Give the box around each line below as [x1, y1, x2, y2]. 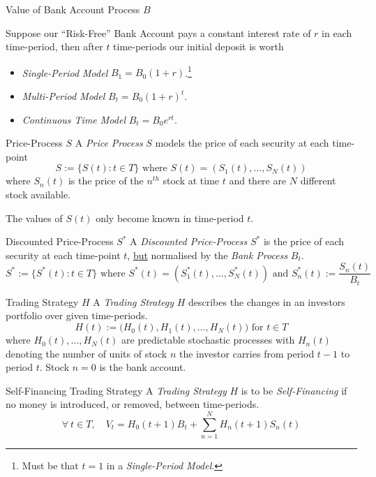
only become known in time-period [96, 210, 244, 225]
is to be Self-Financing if [241, 383, 347, 397]
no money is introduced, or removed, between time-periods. [6, 397, 260, 411]
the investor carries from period [179, 346, 315, 360]
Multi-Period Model [22, 89, 105, 103]
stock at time [163, 173, 220, 188]
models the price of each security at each [155, 135, 329, 150]
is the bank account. [99, 360, 186, 374]
